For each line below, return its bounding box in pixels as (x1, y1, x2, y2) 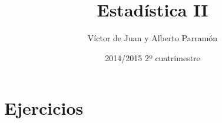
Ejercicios (4, 96, 84, 120)
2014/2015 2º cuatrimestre (105, 51, 200, 64)
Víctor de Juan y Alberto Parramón (87, 32, 218, 44)
